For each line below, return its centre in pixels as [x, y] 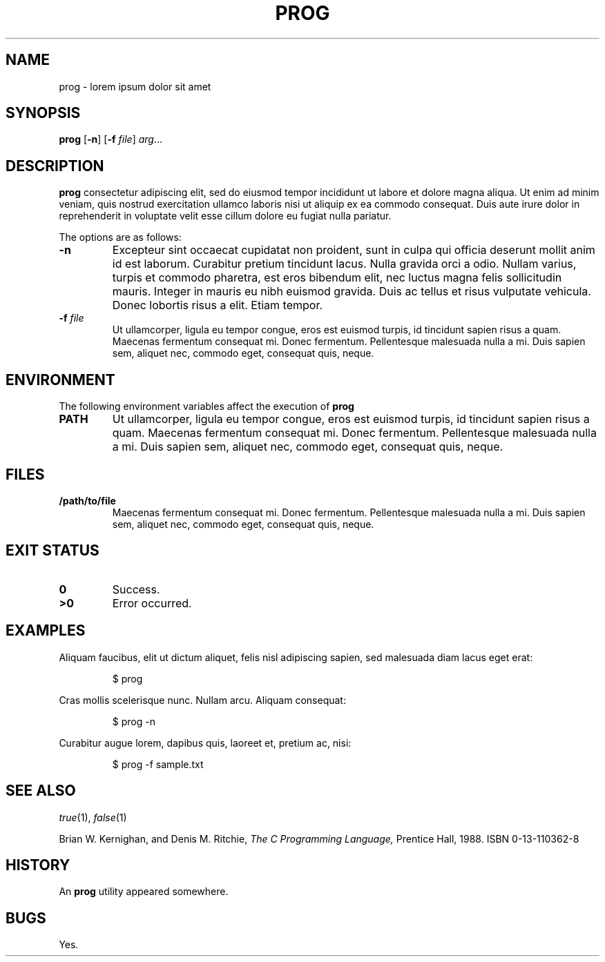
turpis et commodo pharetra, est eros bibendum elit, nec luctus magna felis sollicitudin [337, 278]
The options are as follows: [120, 237]
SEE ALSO [41, 791]
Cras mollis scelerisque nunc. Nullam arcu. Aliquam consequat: [202, 700]
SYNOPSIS [43, 113]
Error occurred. [152, 603]
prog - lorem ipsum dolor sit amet [135, 86]
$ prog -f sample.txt [158, 764]
